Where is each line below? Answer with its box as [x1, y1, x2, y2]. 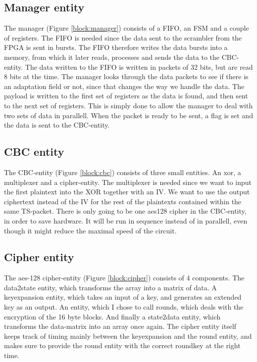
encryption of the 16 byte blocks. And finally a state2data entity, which [4, 311, 221, 321]
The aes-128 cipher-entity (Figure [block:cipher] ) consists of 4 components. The [4, 272, 245, 283]
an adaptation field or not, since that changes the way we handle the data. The [4, 81, 245, 91]
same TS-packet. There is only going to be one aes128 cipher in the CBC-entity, [4, 206, 247, 216]
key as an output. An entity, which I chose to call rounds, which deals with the [4, 302, 244, 312]
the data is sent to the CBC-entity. [4, 120, 110, 130]
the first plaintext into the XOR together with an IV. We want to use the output [4, 186, 250, 197]
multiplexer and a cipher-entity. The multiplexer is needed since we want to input [4, 177, 252, 187]
